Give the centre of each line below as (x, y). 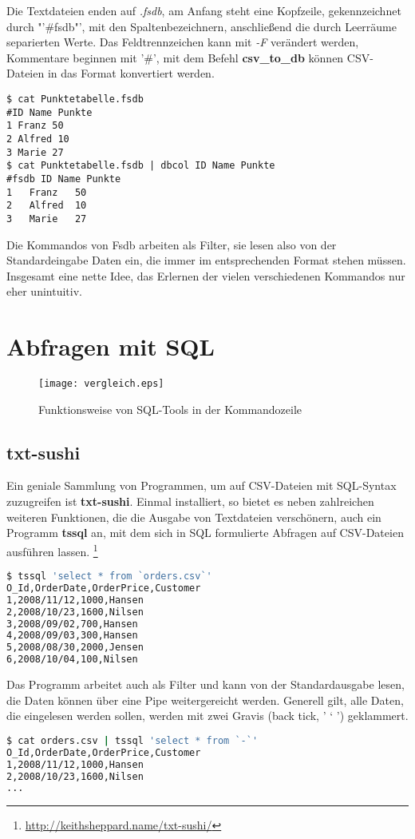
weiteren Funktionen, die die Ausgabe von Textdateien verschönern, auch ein (194, 517)
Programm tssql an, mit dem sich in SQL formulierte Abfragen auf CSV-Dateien (205, 533)
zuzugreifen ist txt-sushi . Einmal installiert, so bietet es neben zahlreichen (190, 501)
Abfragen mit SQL (111, 346)
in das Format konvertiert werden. (131, 73)
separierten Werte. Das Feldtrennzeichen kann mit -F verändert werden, (183, 42)
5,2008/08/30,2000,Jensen (75, 648)
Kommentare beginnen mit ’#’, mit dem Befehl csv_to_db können (175, 57)
